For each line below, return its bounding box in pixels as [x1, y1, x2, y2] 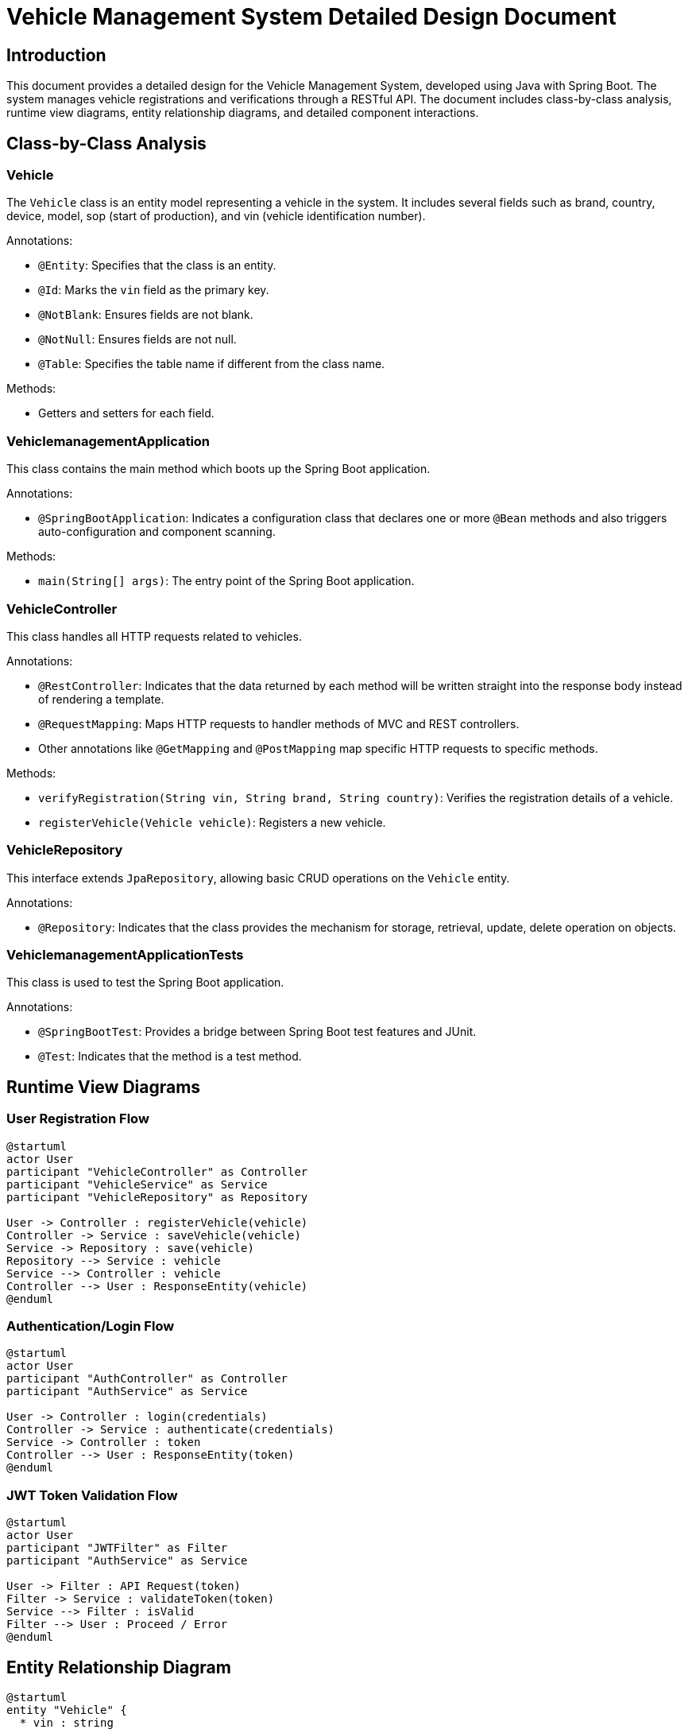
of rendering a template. [38, 692, 164, 706]
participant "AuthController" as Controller [6, 1372, 288, 1386]
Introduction [6, 45, 106, 65]
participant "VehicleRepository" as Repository [6, 1190, 308, 1204]
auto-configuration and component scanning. [38, 525, 276, 539]
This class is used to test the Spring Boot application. [6, 975, 284, 990]
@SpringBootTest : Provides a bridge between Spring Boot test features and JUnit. [38, 1025, 477, 1039]
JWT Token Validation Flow [6, 1487, 178, 1503]
